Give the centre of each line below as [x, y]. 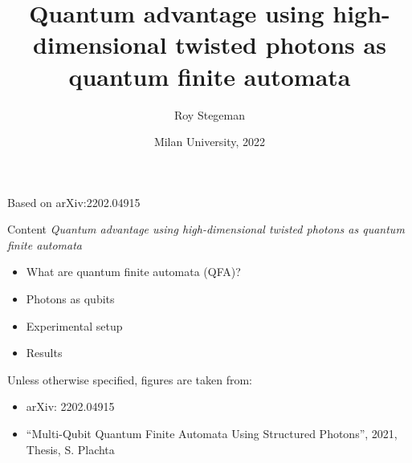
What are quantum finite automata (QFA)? [133, 272]
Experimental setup [74, 325]
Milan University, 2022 [210, 142]
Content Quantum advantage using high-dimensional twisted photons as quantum [206, 229]
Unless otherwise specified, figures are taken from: [130, 379]
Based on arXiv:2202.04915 [74, 202]
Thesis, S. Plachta [70, 449]
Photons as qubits [70, 299]
